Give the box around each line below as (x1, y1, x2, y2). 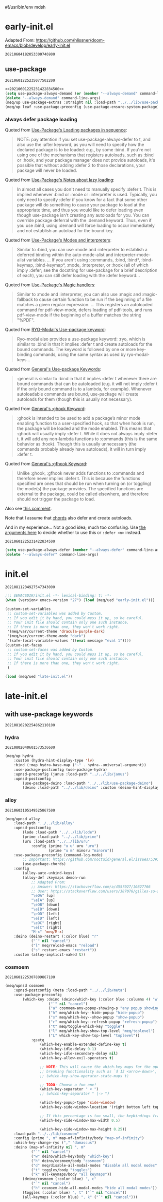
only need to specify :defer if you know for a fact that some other (16, 197, 147, 203)
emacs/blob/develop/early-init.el (5, 42, 70, 48)
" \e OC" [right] (31, 920, 62, 925)
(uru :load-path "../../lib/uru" (22, 839, 90, 844)
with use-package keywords (5, 710, 93, 718)
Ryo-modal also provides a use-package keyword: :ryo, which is (16, 336, 146, 342)
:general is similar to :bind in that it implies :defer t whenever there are (16, 376, 157, 382)
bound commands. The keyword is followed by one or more (16, 347, 136, 352)
